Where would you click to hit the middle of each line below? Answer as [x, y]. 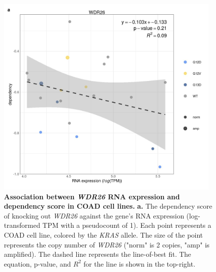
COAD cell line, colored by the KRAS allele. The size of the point [104, 234]
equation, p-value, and [38, 263]
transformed [22, 225]
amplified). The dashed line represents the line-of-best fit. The [98, 254]
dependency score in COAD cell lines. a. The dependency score [108, 206]
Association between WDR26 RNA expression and [92, 196]
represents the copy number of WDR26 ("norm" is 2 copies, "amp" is [107, 244]
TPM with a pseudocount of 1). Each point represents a [127, 225]
